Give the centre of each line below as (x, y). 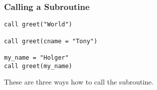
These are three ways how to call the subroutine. (79, 82)
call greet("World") (38, 25)
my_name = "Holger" (36, 57)
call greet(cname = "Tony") (51, 41)
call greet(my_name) (38, 66)
